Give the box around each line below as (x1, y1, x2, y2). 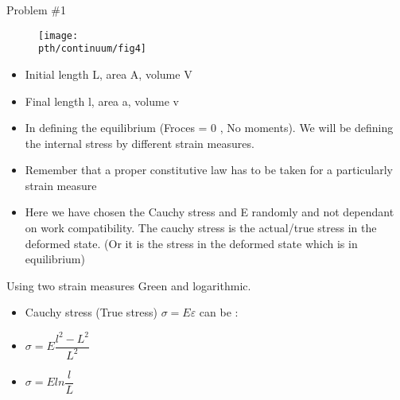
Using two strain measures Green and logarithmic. (6, 277, 251, 293)
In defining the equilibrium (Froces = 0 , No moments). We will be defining (25, 119, 394, 136)
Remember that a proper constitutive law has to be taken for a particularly (25, 161, 393, 178)
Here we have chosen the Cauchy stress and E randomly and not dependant (25, 204, 394, 220)
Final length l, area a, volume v (25, 92, 179, 109)
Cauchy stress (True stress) (25, 304, 158, 320)
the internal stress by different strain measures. (25, 134, 254, 151)
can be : (199, 304, 239, 320)
